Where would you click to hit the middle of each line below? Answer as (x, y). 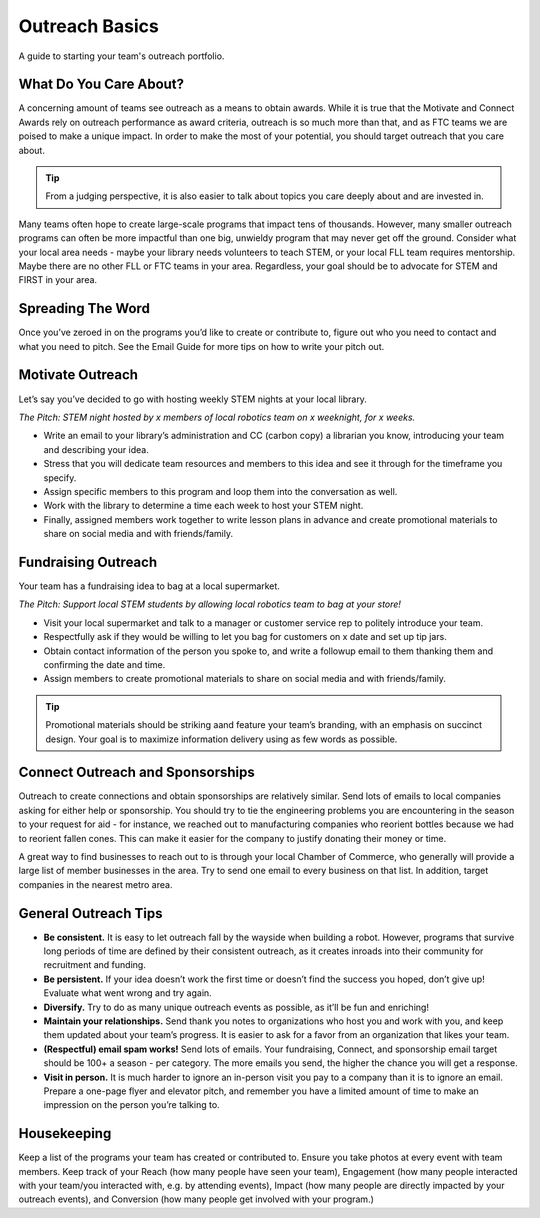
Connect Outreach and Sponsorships (136, 772)
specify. (60, 477)
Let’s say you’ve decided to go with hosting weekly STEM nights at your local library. (192, 399)
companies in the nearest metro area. (95, 884)
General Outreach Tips (90, 913)
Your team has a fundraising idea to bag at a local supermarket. (149, 586)
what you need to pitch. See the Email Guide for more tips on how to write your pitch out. (201, 346)
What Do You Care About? (101, 84)
